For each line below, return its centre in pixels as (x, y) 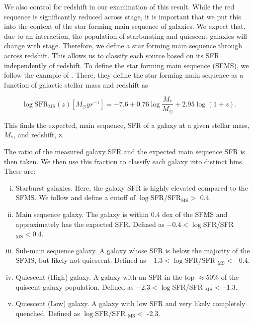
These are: (20, 171)
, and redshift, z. (39, 135)
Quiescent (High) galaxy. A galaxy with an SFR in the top (105, 276)
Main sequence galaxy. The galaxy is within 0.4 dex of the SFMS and (122, 214)
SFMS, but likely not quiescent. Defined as (81, 260)
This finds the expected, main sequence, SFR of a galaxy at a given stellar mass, (127, 125)
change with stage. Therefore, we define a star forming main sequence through (123, 46)
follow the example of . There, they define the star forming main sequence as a (124, 75)
